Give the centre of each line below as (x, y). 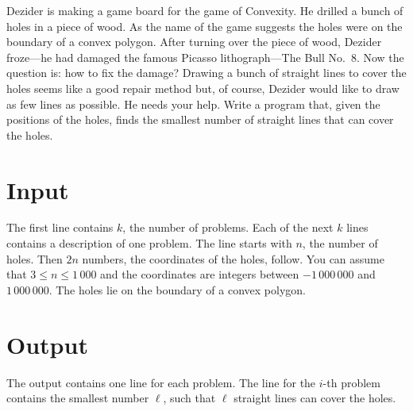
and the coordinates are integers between (200, 274)
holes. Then (35, 258)
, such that (189, 398)
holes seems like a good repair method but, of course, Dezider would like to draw (203, 88)
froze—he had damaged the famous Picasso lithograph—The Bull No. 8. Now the (205, 57)
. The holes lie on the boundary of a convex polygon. (177, 289)
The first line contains (60, 227)
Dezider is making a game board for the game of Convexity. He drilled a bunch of (205, 10)
